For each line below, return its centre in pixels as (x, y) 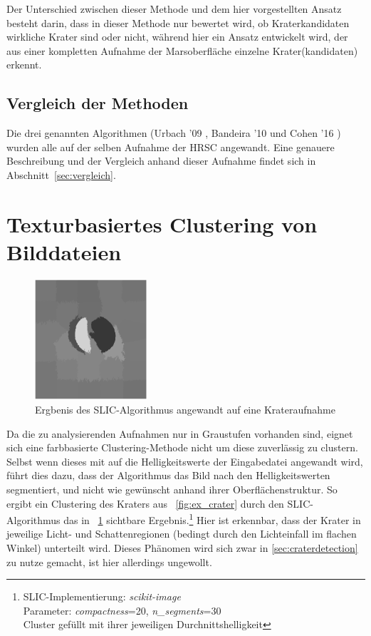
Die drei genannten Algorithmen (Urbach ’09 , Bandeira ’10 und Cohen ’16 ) (174, 133)
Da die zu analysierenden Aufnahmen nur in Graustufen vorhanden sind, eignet (180, 433)
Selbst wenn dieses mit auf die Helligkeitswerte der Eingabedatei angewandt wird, (185, 461)
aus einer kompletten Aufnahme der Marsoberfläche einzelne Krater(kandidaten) (182, 50)
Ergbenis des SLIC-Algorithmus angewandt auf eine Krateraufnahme (185, 409)
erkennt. (24, 65)
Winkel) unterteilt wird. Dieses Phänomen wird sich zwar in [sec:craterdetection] (182, 548)
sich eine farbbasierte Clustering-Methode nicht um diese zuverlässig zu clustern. (182, 447)
